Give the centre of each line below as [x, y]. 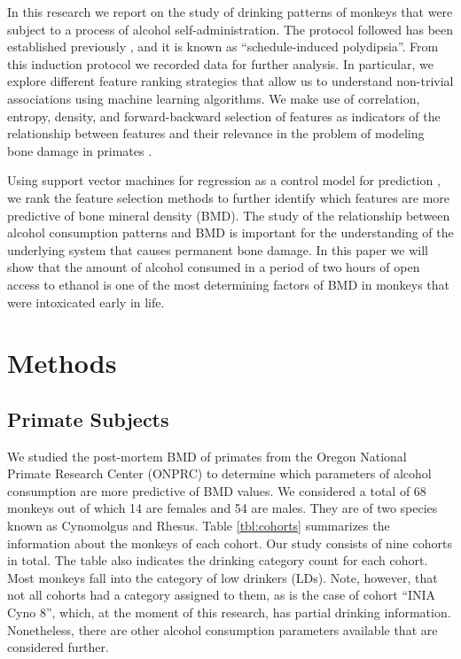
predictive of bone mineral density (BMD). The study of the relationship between [229, 215]
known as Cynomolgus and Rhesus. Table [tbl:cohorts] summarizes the [199, 526]
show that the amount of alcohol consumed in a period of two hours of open [214, 267]
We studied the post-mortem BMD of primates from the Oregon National [207, 456]
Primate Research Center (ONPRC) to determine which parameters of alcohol [219, 473]
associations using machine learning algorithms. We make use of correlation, [214, 98]
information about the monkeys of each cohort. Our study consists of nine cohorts [230, 543]
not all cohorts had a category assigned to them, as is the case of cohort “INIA [222, 595]
